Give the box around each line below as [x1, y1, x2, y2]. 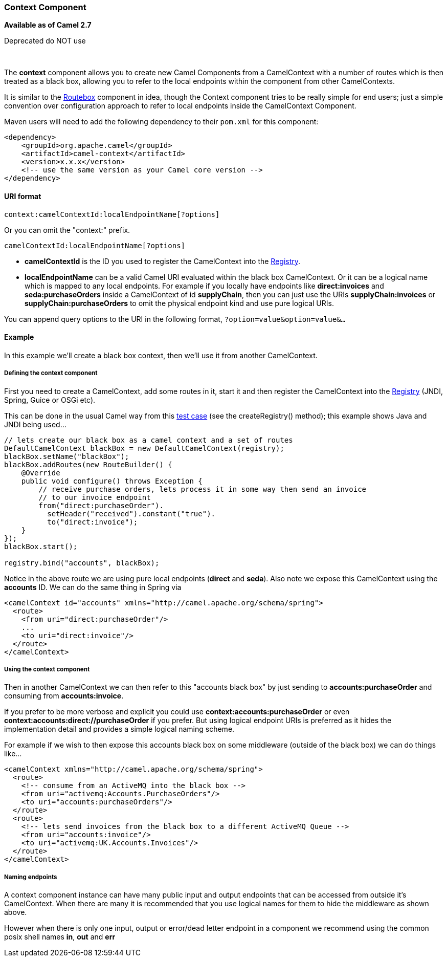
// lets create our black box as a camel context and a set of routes [4, 435, 293, 444]
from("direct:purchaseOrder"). [38, 501, 164, 510]
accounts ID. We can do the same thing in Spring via [4, 582, 182, 592]
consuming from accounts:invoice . [4, 691, 124, 701]
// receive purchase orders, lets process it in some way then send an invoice [38, 485, 367, 493]
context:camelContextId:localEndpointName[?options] [4, 210, 220, 219]
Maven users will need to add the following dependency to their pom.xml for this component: [4, 117, 319, 126]
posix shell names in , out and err [4, 932, 116, 942]
